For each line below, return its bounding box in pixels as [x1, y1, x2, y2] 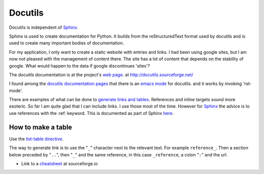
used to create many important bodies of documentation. [9, 40, 124, 46]
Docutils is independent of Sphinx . [9, 24, 78, 30]
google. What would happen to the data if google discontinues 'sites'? [9, 63, 150, 68]
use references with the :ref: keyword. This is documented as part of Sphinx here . [9, 110, 174, 116]
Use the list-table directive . [9, 136, 64, 142]
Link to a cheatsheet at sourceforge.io [21, 160, 98, 166]
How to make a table [9, 123, 72, 131]
